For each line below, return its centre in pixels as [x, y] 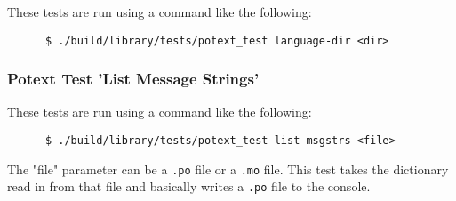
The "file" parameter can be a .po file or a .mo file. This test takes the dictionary [228, 169]
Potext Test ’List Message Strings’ [133, 79]
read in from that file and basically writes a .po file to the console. [189, 186]
